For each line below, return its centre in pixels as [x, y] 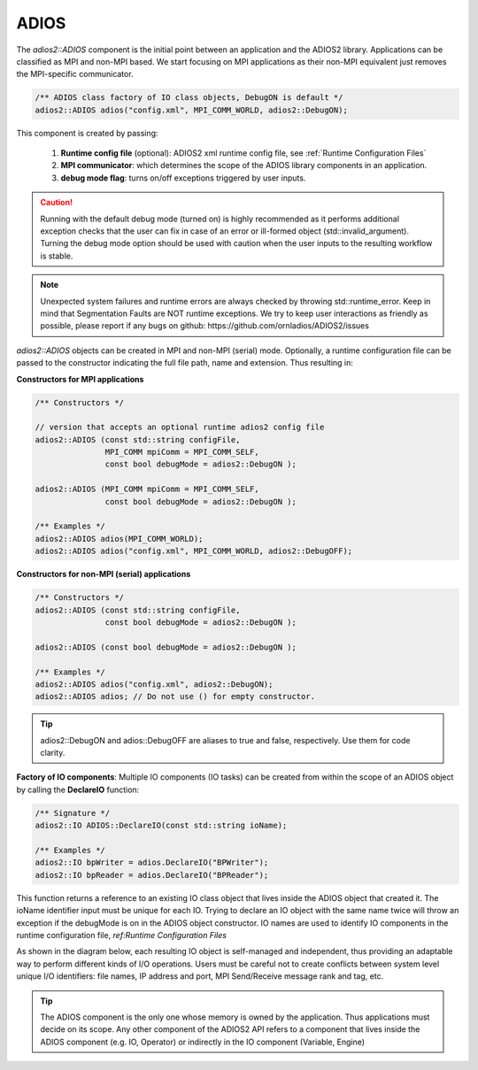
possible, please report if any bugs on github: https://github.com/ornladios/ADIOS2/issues [204, 326]
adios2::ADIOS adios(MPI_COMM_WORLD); [119, 539]
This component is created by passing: [87, 133]
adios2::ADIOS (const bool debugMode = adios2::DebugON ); [166, 647]
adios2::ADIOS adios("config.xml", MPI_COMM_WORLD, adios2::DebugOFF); [194, 551]
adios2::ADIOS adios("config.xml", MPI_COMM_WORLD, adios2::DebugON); [192, 110]
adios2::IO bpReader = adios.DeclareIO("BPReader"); [152, 875]
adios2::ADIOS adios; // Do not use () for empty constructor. [175, 697]
